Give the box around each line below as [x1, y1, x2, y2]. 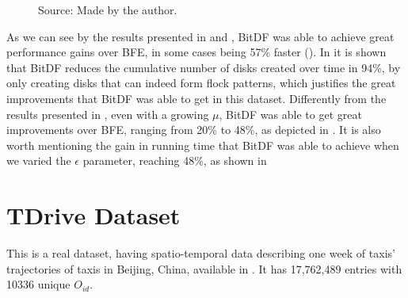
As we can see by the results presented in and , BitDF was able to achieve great [6, 28, 395, 44]
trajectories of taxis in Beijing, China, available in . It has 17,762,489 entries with [6, 260, 402, 277]
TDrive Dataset [6, 199, 181, 231]
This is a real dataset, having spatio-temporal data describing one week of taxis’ [6, 245, 395, 262]
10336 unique [6, 276, 71, 292]
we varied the [6, 152, 71, 169]
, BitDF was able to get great [219, 105, 362, 122]
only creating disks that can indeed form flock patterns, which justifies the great [6, 74, 396, 91]
